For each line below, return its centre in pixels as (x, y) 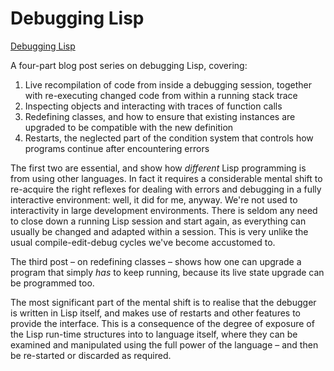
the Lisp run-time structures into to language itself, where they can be (154, 334)
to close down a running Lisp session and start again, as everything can (158, 221)
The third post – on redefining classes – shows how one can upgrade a (156, 261)
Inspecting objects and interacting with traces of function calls (153, 106)
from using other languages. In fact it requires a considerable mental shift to (166, 178)
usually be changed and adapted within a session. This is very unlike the (159, 231)
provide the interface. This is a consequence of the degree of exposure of (162, 323)
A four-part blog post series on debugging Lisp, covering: (129, 65)
